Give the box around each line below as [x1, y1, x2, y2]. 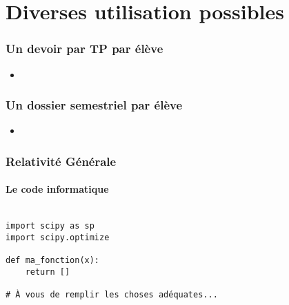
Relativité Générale [6, 152, 117, 169]
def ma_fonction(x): [6, 255, 100, 266]
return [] [25, 266, 70, 277]
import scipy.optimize [6, 232, 110, 242]
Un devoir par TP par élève [6, 40, 163, 57]
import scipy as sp [6, 221, 94, 231]
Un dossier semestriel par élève [6, 96, 183, 114]
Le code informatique [6, 182, 109, 196]
